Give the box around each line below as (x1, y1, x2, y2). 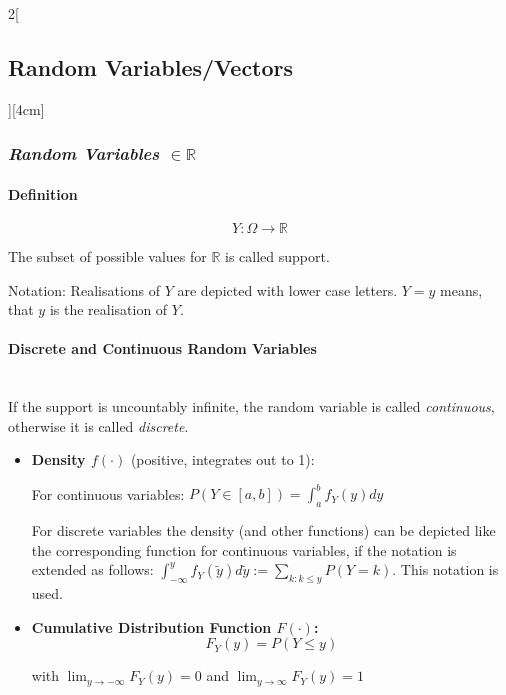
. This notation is (392, 559, 499, 580)
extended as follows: (31, 559, 154, 580)
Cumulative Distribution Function (31, 616, 272, 637)
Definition (8, 183, 78, 204)
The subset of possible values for (8, 246, 207, 267)
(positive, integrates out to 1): (130, 449, 315, 470)
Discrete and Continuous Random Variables (8, 338, 317, 359)
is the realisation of (49, 299, 168, 320)
